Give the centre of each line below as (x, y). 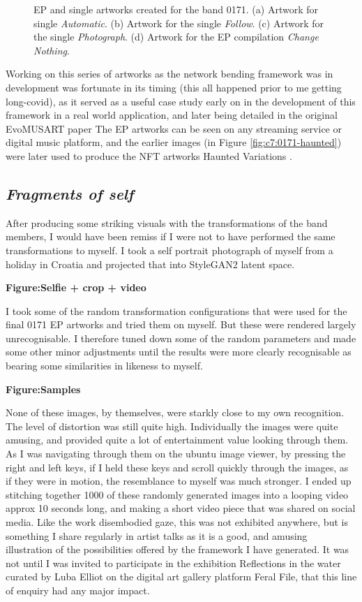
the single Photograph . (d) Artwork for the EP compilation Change (176, 37)
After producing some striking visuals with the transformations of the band (167, 222)
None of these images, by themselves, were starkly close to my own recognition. (175, 412)
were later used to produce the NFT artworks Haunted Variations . (149, 155)
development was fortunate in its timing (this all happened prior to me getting (174, 87)
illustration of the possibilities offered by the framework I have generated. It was (178, 549)
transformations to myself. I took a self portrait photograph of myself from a (169, 250)
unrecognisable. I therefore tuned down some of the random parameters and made (181, 338)
